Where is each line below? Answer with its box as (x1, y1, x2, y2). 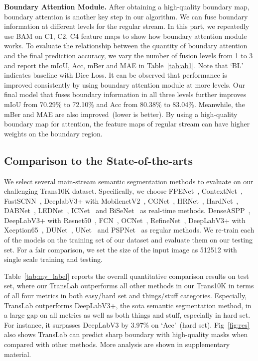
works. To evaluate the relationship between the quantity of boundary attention (4, 40, 248, 51)
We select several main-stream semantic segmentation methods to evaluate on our (4, 176, 254, 186)
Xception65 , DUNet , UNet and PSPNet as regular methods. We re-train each (4, 225, 255, 235)
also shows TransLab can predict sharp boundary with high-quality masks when (4, 329, 248, 340)
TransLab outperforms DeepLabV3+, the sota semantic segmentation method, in (4, 300, 252, 310)
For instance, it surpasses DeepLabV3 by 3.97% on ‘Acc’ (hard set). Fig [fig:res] (4, 319, 250, 330)
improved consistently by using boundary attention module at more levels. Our (4, 79, 245, 90)
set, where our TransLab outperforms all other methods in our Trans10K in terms (4, 280, 254, 291)
